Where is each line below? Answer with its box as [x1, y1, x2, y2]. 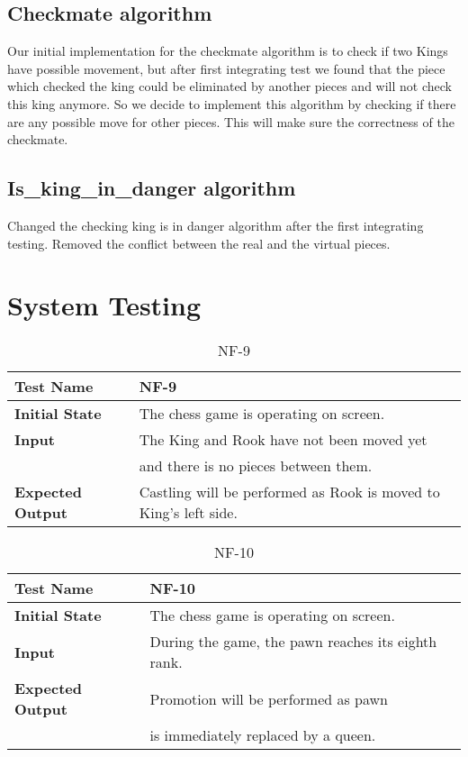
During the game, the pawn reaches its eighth [149, 631, 437, 652]
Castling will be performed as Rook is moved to [139, 481, 440, 503]
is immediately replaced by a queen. [149, 725, 376, 746]
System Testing [7, 287, 202, 324]
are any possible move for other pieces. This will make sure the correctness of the [7, 112, 454, 131]
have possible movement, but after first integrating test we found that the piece [7, 59, 445, 78]
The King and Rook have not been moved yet [139, 429, 427, 451]
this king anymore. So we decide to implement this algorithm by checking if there [7, 94, 456, 113]
